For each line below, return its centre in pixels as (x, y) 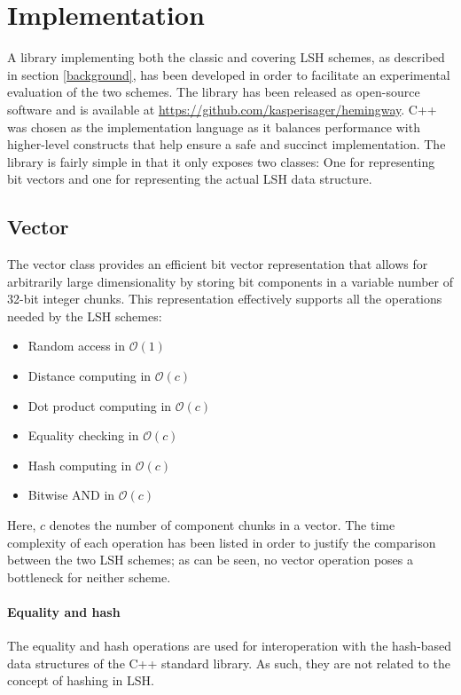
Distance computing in (90, 376)
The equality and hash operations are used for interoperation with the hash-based (230, 646)
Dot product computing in (100, 405)
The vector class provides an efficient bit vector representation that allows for (218, 264)
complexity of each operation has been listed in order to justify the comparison (222, 542)
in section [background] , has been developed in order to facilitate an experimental (229, 74)
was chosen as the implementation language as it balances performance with (214, 126)
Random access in (77, 346)
